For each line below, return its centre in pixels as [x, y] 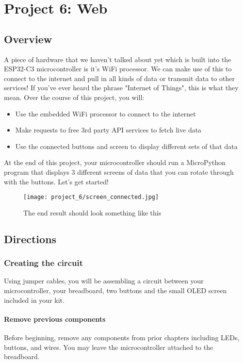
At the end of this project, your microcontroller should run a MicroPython [115, 162]
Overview [28, 39]
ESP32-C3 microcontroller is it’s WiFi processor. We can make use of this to [118, 69]
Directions [30, 239]
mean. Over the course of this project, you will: [74, 97]
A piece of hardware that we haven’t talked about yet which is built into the [118, 59]
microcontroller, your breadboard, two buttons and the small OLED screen [115, 290]
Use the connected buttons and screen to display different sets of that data [126, 146]
